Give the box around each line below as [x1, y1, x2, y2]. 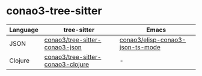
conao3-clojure [44, 60, 89, 68]
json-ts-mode [119, 43, 161, 51]
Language [9, 26, 39, 34]
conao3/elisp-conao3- [119, 36, 186, 44]
